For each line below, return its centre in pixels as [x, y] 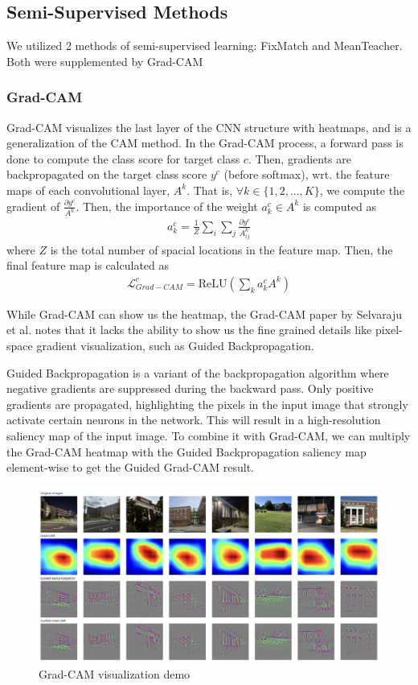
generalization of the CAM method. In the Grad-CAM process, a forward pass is [205, 143]
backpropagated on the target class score [107, 174]
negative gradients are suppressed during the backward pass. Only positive [190, 388]
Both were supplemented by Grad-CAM [105, 61]
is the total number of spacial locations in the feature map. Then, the [221, 249]
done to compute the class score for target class [123, 158]
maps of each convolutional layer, [88, 190]
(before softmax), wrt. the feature [307, 174]
